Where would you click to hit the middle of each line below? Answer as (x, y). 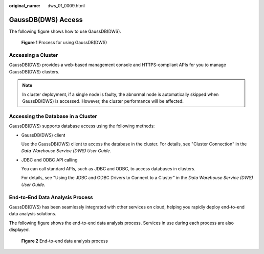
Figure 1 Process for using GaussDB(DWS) (64, 43)
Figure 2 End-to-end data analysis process (65, 241)
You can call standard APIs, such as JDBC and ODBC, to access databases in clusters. (108, 169)
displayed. (20, 230)
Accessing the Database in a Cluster (53, 116)
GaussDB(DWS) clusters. (34, 71)
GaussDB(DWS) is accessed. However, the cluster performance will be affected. (103, 101)
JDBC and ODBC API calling (49, 160)
